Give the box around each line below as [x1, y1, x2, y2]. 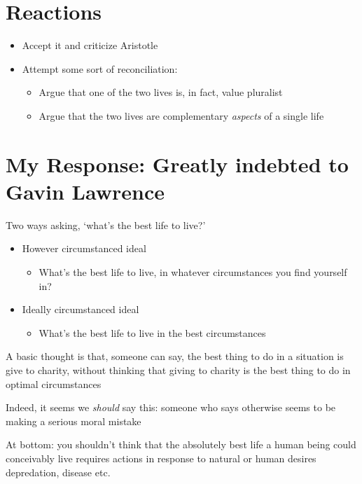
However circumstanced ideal [22, 241, 146, 256]
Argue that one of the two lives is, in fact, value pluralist [39, 85, 283, 99]
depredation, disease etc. [6, 464, 111, 479]
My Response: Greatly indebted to [6, 149, 349, 178]
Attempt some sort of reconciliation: [22, 61, 178, 76]
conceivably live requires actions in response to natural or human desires [6, 450, 316, 465]
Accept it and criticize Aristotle [22, 38, 158, 53]
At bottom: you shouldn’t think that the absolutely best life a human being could [6, 437, 356, 452]
